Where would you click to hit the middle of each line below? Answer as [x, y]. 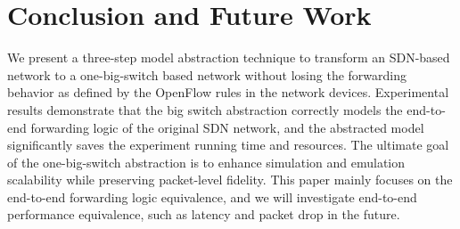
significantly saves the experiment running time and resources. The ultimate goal [228, 145]
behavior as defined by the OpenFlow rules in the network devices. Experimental [228, 92]
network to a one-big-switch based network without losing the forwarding [207, 74]
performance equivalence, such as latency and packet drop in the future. [204, 214]
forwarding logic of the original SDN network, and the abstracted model [227, 127]
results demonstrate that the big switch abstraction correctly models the [205, 109]
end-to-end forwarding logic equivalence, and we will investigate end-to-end [212, 196]
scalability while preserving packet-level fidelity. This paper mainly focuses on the [230, 180]
